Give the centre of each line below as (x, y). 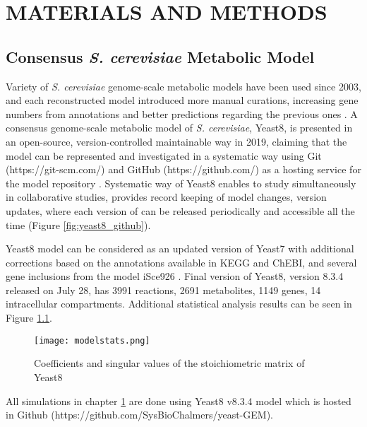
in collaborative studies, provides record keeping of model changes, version (166, 197)
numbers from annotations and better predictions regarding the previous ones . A (182, 113)
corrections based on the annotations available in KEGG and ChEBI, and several (181, 262)
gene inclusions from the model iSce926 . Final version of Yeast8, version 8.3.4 (175, 276)
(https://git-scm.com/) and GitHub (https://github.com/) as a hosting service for (183, 169)
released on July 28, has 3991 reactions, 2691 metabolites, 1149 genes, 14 (163, 289)
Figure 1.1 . (29, 318)
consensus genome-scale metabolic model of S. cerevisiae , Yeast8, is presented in (179, 128)
